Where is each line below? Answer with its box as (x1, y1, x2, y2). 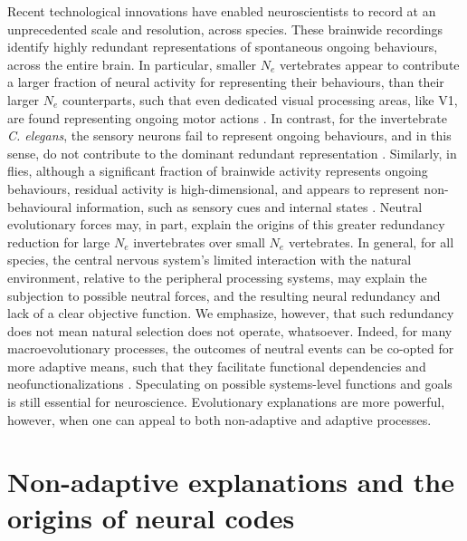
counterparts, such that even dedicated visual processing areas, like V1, (62, 90, 458, 109)
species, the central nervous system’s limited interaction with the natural (7, 250, 412, 269)
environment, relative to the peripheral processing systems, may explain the (7, 267, 427, 286)
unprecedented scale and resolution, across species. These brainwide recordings (7, 19, 443, 38)
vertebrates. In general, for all (288, 232, 454, 251)
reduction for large (7, 232, 110, 251)
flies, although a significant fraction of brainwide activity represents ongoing (7, 161, 428, 180)
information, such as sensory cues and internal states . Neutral (75, 197, 423, 216)
